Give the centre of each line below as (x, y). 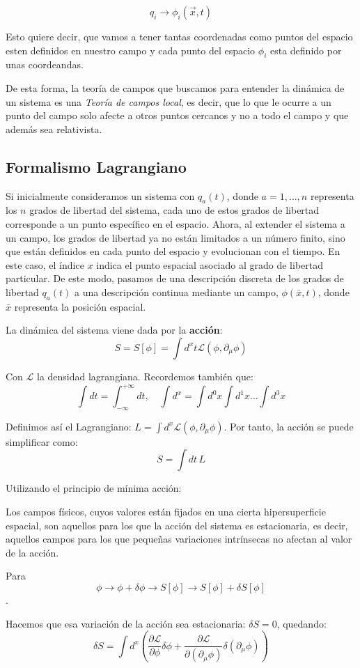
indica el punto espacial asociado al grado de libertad (210, 264)
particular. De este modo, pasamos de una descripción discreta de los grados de (175, 278)
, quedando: (302, 623)
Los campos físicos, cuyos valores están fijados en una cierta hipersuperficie (166, 511)
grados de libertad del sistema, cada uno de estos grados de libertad (174, 210)
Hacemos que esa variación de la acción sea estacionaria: (126, 623)
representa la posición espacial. (80, 306)
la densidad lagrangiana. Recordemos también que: (145, 376)
